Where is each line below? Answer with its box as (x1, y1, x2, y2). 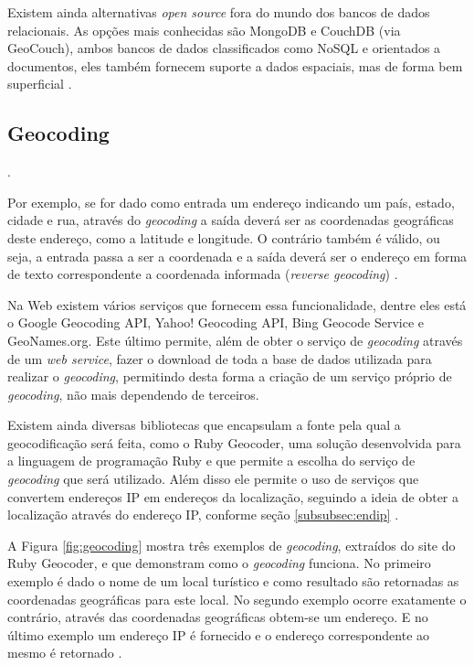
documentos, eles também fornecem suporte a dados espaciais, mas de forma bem (7, 56, 463, 75)
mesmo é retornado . (7, 643, 122, 662)
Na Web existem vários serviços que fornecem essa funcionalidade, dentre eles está (7, 295, 467, 314)
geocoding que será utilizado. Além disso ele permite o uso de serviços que (7, 469, 419, 488)
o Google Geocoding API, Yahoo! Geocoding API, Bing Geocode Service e (7, 313, 425, 332)
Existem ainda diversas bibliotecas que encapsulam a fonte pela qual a (7, 415, 401, 434)
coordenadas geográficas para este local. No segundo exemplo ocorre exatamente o (7, 589, 467, 608)
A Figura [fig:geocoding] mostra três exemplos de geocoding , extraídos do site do (7, 535, 456, 554)
